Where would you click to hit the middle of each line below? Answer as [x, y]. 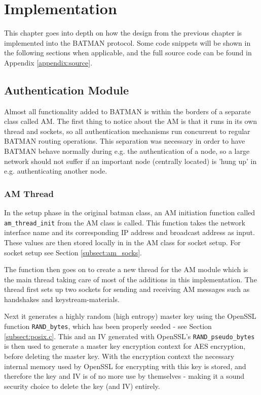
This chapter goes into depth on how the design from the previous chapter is [123, 33]
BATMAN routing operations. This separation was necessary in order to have [125, 141]
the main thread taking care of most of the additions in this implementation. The [130, 279]
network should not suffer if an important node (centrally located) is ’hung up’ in [130, 161]
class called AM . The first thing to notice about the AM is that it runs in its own [131, 121]
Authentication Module [67, 90]
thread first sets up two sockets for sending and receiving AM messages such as [127, 289]
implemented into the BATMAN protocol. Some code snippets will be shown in [127, 42]
